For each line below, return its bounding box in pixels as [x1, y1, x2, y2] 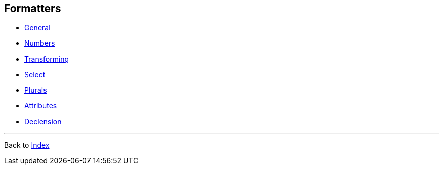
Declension [24, 117, 62, 126]
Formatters [4, 2, 61, 15]
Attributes [24, 101, 57, 110]
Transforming [24, 54, 69, 64]
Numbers [24, 39, 55, 48]
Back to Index [4, 141, 50, 150]
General [24, 23, 51, 32]
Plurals [24, 86, 47, 95]
